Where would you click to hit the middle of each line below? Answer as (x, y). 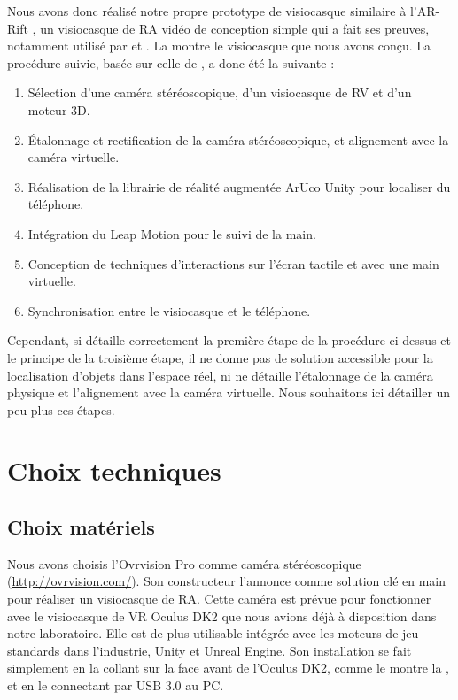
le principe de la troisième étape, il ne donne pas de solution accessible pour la (220, 357)
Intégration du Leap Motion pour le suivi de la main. (172, 233)
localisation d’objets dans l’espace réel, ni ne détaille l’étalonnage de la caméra (220, 375)
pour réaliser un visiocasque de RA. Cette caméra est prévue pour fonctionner (219, 599)
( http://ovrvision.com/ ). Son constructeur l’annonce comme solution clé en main (227, 581)
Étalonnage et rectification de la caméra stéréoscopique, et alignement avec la (238, 139)
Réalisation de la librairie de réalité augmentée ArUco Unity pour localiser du (239, 186)
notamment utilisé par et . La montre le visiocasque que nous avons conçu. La (219, 46)
